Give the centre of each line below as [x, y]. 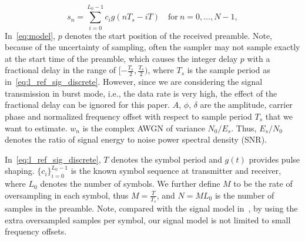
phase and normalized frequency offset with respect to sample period [128, 116]
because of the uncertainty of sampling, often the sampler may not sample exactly [152, 47]
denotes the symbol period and [167, 159]
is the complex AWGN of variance [144, 128]
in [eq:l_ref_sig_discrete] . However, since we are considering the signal [134, 82]
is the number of [244, 195]
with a [259, 58]
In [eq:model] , [30, 35]
